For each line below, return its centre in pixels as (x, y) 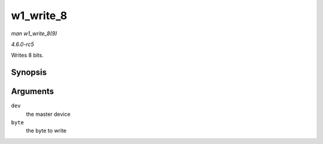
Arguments (33, 92)
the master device (48, 114)
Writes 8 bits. (28, 55)
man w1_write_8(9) (34, 33)
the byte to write (46, 131)
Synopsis (29, 73)
